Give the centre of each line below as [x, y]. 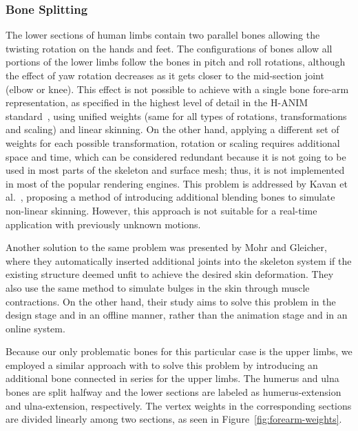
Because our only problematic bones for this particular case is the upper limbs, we [179, 351]
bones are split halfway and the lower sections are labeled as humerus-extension [173, 392]
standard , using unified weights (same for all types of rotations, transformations [176, 116]
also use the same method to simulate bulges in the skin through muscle [158, 287]
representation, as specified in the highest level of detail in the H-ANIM [157, 102]
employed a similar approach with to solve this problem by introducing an [162, 364]
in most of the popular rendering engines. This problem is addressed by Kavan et [177, 183]
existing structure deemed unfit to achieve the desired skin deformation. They [170, 274]
